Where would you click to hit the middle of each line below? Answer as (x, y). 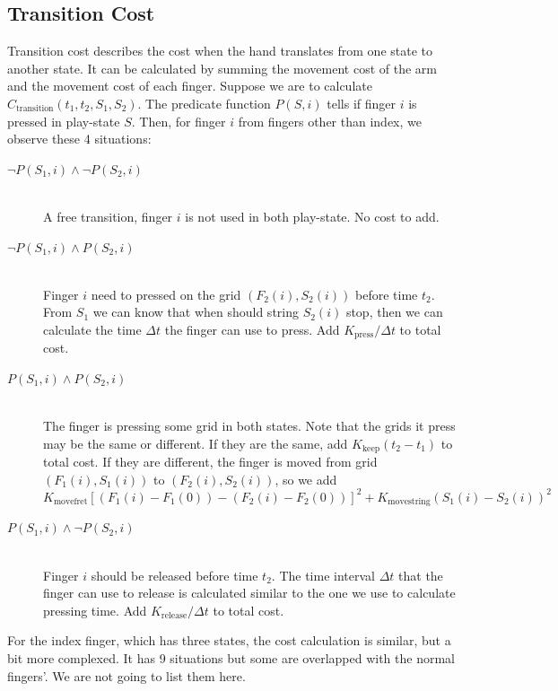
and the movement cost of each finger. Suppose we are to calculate (190, 86)
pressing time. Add (95, 610)
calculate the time (92, 329)
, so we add (306, 479)
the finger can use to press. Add (252, 329)
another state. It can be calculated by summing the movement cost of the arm (222, 68)
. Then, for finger (179, 121)
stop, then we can (394, 312)
